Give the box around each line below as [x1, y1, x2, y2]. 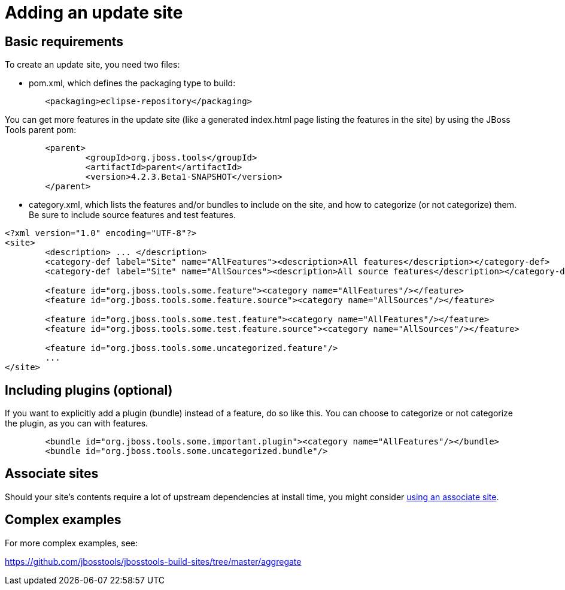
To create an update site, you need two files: [5, 59, 180, 70]
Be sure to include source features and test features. [29, 210, 236, 220]
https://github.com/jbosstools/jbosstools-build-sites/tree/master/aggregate [5, 556, 302, 567]
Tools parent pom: [5, 125, 77, 135]
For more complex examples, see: [5, 537, 138, 548]
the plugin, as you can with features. [5, 418, 148, 429]
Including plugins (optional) [5, 382, 173, 398]
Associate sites [5, 466, 99, 482]
